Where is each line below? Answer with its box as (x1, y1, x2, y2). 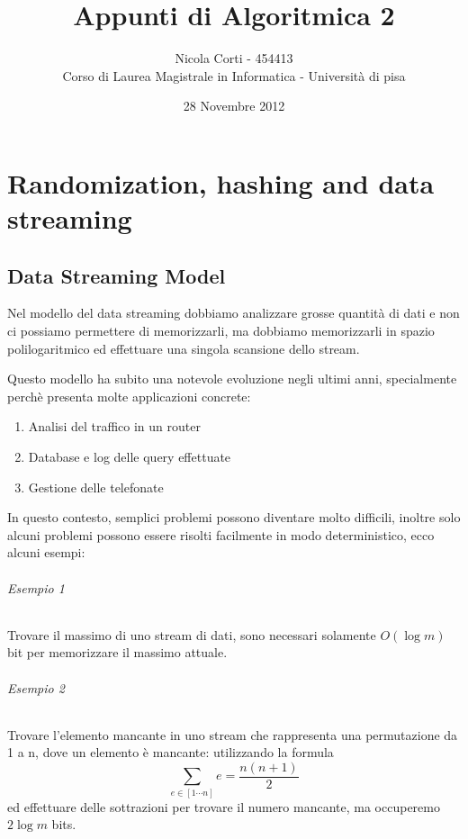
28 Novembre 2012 (183, 96, 285, 115)
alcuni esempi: (7, 543, 85, 562)
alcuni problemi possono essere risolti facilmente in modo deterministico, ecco (7, 525, 435, 544)
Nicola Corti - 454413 (175, 49, 293, 68)
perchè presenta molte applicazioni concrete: (7, 386, 251, 405)
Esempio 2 (7, 678, 65, 697)
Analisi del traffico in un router (28, 417, 201, 436)
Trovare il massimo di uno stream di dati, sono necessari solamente (7, 625, 376, 644)
